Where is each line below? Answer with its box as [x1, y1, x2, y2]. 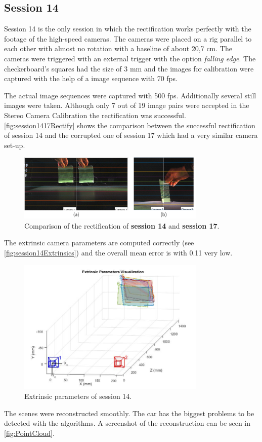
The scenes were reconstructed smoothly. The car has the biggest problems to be [4, 408, 254, 418]
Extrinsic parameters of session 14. [24, 391, 132, 401]
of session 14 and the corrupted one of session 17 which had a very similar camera [4, 130, 258, 140]
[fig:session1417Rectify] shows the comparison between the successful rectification [4, 120, 255, 130]
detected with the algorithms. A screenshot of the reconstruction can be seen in [4, 418, 251, 428]
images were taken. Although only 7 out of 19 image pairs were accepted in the [4, 100, 249, 110]
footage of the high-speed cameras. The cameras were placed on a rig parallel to [4, 33, 252, 44]
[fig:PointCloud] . [4, 427, 55, 438]
